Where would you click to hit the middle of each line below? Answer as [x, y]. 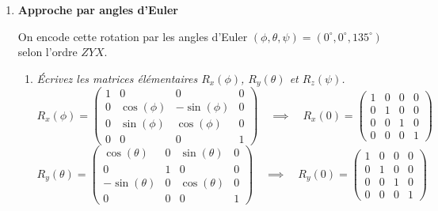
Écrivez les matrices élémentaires [117, 78]
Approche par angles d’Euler [98, 9]
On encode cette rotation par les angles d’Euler [133, 36]
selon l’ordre [48, 52]
